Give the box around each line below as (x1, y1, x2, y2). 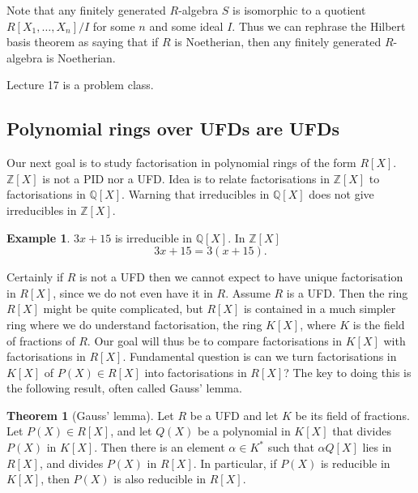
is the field (352, 315, 405, 332)
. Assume (225, 284, 271, 301)
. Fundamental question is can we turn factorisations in (122, 348, 397, 365)
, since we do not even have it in (53, 284, 213, 301)
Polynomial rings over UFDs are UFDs (6, 116, 339, 141)
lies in (362, 439, 392, 456)
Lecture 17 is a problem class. (6, 76, 154, 93)
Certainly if (6, 268, 64, 285)
